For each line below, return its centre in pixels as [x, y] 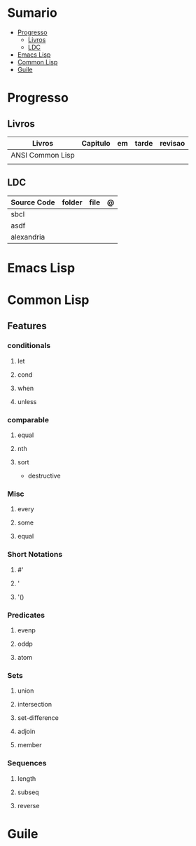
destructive [44, 476]
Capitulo [96, 143]
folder [72, 202]
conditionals [29, 346]
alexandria [28, 237]
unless [27, 401]
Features [27, 326]
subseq [28, 792]
